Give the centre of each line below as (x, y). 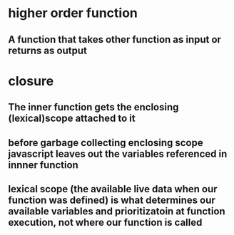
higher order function (73, 13)
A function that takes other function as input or (115, 40)
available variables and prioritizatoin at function (117, 211)
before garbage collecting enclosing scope (106, 143)
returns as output (48, 50)
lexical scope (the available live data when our (113, 189)
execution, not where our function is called (105, 222)
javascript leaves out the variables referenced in (118, 153)
